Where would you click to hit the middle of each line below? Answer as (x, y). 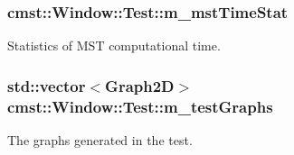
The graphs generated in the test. (100, 139)
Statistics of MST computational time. (114, 46)
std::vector (47, 85)
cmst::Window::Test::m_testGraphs (140, 106)
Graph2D (140, 85)
